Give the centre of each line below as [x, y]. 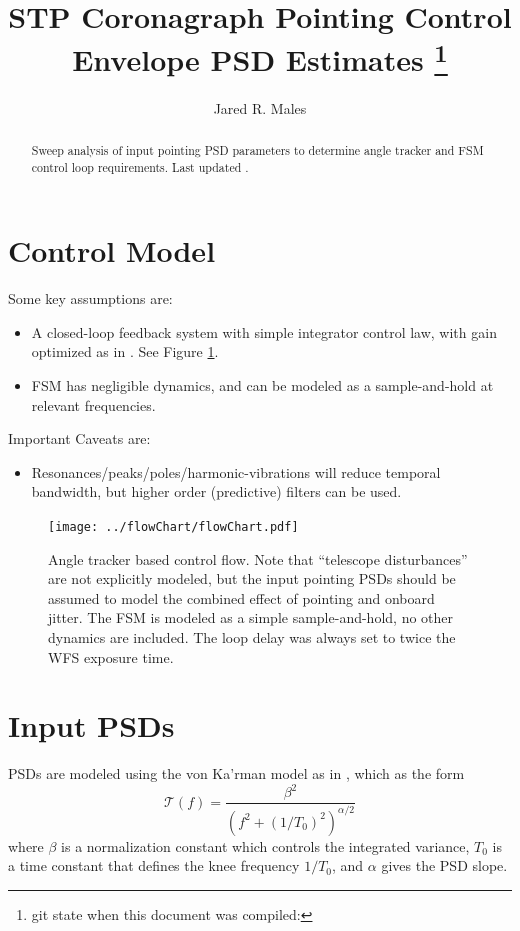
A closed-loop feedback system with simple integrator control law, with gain [264, 331]
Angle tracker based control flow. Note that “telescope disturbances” [258, 558]
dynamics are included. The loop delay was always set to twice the [252, 637]
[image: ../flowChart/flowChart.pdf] [173, 527]
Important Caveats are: [79, 438]
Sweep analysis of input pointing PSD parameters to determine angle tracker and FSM [257, 150]
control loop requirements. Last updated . [140, 166]
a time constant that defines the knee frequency [154, 865]
